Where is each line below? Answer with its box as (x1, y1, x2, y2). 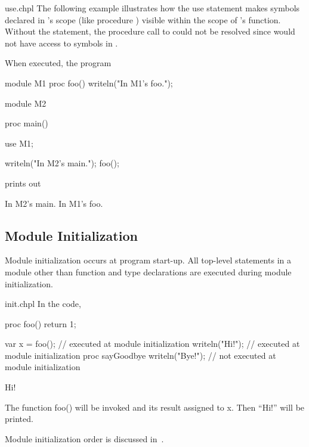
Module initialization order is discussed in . (5, 432, 164, 445)
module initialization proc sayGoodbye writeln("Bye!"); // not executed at (5, 349, 276, 361)
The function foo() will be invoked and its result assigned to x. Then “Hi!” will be (5, 401, 305, 413)
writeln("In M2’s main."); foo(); (5, 157, 119, 169)
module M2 (5, 97, 47, 109)
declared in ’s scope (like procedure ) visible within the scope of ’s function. (5, 13, 281, 26)
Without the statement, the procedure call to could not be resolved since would (5, 25, 295, 38)
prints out (5, 176, 41, 189)
